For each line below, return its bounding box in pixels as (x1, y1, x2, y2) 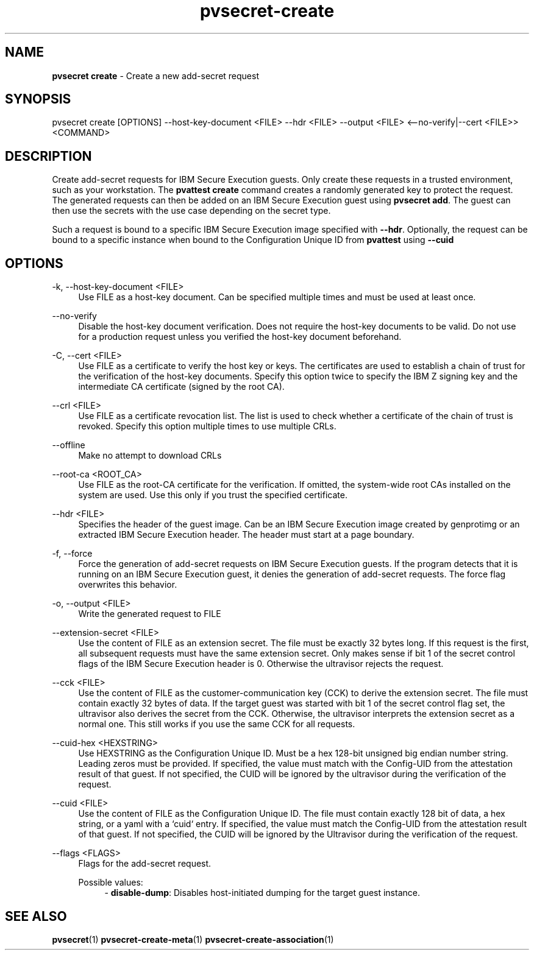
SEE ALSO (5, 908, 67, 924)
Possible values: (78, 877, 143, 888)
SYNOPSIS (5, 91, 71, 107)
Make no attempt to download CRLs (78, 450, 222, 461)
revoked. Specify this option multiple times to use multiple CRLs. (78, 421, 336, 432)
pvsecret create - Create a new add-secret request (52, 70, 260, 81)
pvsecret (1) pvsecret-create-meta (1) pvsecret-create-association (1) (52, 934, 334, 945)
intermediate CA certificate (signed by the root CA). (78, 381, 285, 392)
